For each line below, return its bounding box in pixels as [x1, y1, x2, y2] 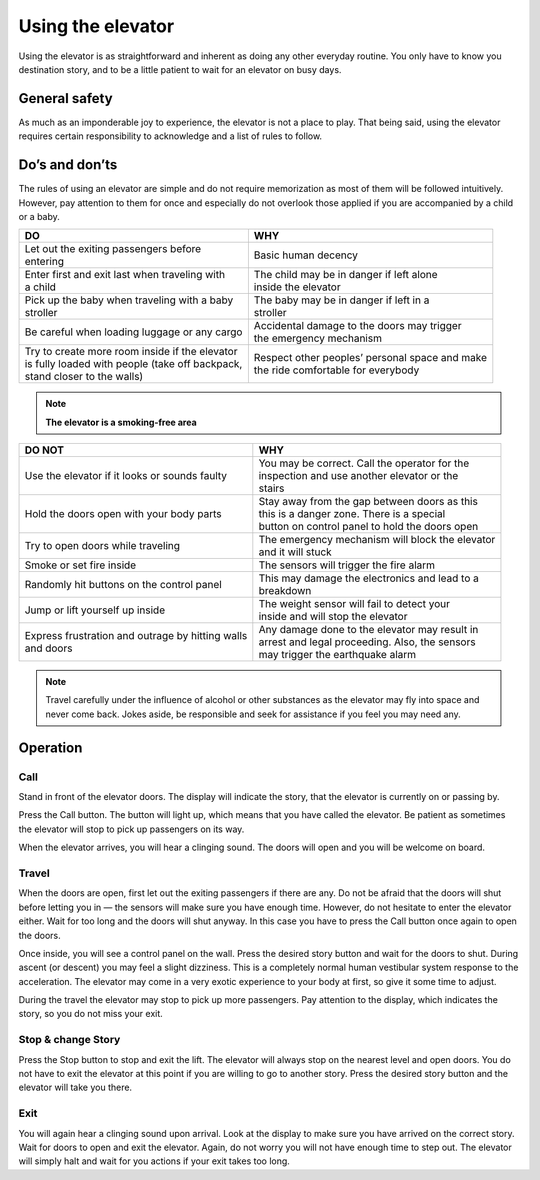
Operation [18, 739, 83, 756]
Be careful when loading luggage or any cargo [24, 325, 243, 339]
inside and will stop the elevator [258, 610, 408, 624]
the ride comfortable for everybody [253, 363, 420, 377]
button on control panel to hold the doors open [258, 520, 479, 534]
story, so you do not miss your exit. [18, 1008, 164, 1020]
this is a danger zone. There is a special [258, 507, 446, 521]
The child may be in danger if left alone [253, 268, 439, 282]
